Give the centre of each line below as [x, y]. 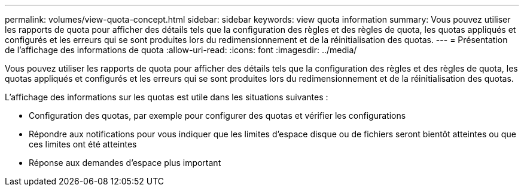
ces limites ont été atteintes [83, 144]
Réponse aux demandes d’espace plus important [125, 163]
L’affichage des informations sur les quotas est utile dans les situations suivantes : [167, 97]
